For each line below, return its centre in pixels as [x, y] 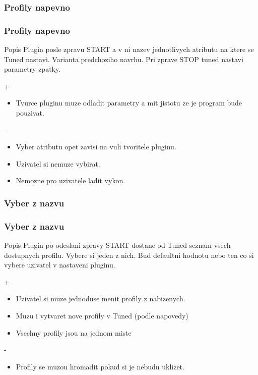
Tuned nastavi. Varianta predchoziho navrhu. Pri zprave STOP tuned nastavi [124, 59]
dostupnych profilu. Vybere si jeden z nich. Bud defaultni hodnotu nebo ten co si [129, 255]
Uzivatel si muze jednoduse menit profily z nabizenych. [101, 299]
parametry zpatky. [33, 69]
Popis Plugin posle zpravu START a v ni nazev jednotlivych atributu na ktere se [129, 49]
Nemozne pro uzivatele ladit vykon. [71, 180]
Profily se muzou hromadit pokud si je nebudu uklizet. [100, 366]
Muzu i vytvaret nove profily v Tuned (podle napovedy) [102, 316]
